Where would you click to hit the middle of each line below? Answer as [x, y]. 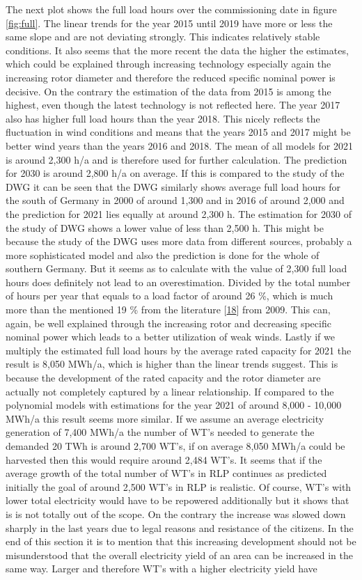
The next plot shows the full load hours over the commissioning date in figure [171, 9]
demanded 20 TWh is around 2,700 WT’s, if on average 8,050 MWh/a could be [175, 446]
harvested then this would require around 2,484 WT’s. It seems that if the [164, 459]
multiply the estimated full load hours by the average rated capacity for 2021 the [179, 350]
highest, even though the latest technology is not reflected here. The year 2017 [173, 105]
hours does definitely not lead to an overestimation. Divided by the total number [178, 282]
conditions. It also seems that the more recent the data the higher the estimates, [177, 50]
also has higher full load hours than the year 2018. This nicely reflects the [163, 118]
